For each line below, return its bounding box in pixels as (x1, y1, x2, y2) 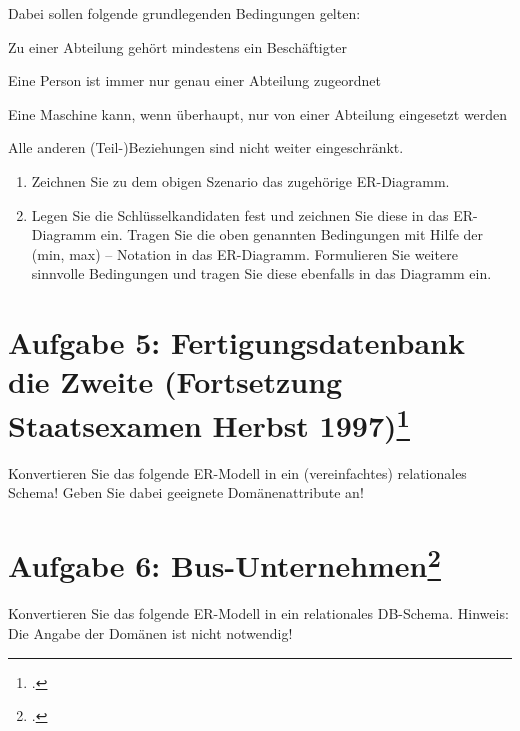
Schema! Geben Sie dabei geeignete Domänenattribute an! (8, 482, 364, 503)
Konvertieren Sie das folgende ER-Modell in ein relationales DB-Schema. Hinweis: (8, 603, 509, 624)
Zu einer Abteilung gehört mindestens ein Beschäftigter (8, 36, 347, 57)
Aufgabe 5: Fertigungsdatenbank (8, 322, 465, 363)
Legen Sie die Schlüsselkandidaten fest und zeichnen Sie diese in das (31, 204, 449, 225)
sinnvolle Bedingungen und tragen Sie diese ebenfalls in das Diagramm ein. (31, 263, 492, 284)
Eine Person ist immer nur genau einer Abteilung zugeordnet (8, 70, 381, 91)
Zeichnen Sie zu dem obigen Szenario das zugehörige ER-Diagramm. (31, 170, 450, 191)
